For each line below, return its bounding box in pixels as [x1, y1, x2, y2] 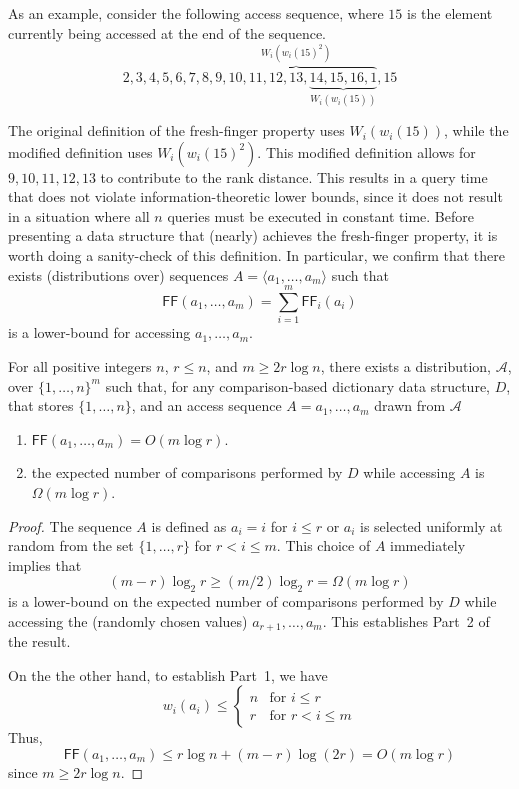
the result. [8, 631, 71, 652]
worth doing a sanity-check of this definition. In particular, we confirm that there [8, 245, 505, 266]
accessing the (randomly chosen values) [8, 610, 248, 631]
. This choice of [276, 535, 371, 556]
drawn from [374, 395, 446, 416]
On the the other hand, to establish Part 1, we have [8, 664, 328, 685]
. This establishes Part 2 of [322, 610, 490, 631]
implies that [8, 554, 82, 575]
